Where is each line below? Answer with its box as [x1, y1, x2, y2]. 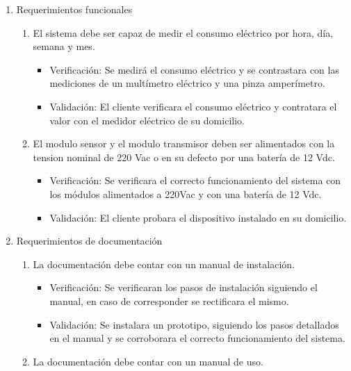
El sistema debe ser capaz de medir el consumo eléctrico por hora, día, [33, 25, 334, 40]
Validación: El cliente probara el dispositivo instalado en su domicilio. [49, 210, 347, 224]
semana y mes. [33, 39, 95, 53]
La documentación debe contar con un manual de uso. [33, 354, 263, 368]
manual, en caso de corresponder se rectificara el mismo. [49, 293, 289, 308]
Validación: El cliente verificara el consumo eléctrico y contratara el [49, 99, 337, 113]
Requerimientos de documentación [16, 233, 163, 248]
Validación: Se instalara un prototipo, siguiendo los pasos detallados [49, 317, 339, 331]
